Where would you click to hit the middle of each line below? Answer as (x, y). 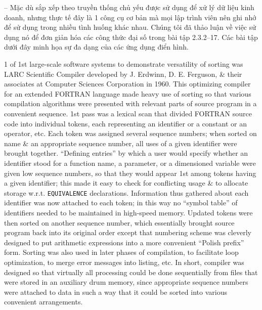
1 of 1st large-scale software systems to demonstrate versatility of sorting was (124, 63)
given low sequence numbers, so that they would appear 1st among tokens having (130, 173)
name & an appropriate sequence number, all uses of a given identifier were (121, 143)
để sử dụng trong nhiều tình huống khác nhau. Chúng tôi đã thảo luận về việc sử (130, 27)
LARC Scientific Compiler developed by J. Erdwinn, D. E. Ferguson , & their (123, 74)
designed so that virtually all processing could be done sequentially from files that (131, 272)
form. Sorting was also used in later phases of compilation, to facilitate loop (121, 252)
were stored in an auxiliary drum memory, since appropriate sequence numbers (126, 282)
